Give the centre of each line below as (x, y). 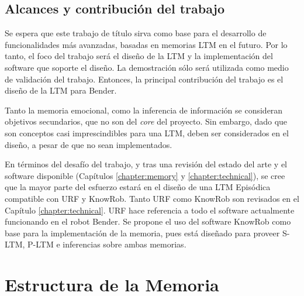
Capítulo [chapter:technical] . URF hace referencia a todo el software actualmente (150, 210)
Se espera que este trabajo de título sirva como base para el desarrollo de (136, 33)
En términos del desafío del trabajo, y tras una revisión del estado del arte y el (146, 164)
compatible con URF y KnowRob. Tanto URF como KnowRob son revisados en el (152, 198)
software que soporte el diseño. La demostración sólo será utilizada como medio (147, 67)
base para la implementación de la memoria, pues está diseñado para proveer (142, 233)
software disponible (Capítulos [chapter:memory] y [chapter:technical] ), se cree (145, 175)
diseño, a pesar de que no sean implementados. (89, 144)
